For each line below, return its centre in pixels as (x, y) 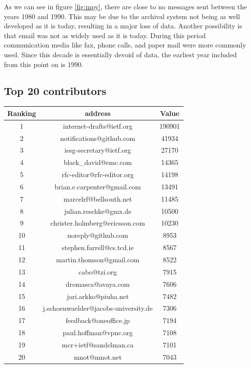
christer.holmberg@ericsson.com (98, 223)
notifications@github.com (98, 138)
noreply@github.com (98, 235)
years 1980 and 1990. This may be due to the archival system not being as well (122, 16)
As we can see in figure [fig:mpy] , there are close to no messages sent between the (125, 6)
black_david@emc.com (98, 162)
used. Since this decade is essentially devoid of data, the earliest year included (120, 54)
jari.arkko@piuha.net (98, 296)
